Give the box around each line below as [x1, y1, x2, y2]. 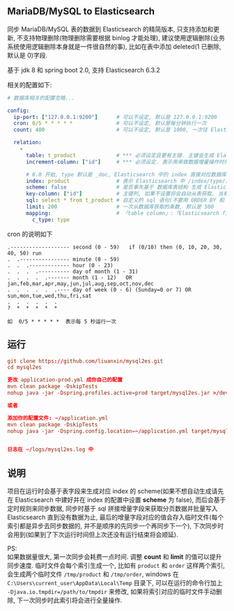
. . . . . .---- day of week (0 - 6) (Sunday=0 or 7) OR [7, 286, 192, 293]
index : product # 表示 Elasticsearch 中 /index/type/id [25, 177, 232, 184]
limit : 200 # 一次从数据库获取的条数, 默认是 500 [25, 203, 214, 211]
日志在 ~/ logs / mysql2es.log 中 [7, 446, 94, 453]
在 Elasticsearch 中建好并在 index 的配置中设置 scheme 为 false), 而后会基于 [7, 495, 226, 504]
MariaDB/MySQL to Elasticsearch [7, 6, 155, 17]
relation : [13, 139, 42, 146]
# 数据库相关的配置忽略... [7, 94, 75, 102]
